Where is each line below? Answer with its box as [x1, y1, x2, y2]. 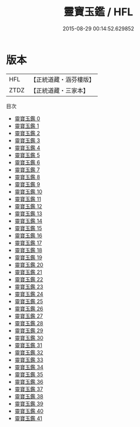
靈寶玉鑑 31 [14, 342, 43, 349]
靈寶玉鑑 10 [14, 188, 43, 195]
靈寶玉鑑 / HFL [63, 5, 134, 19]
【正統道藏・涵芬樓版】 [30, 75, 95, 84]
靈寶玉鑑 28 [14, 319, 43, 326]
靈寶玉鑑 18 [14, 246, 43, 253]
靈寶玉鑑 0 [14, 115, 40, 122]
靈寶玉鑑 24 [14, 290, 44, 297]
